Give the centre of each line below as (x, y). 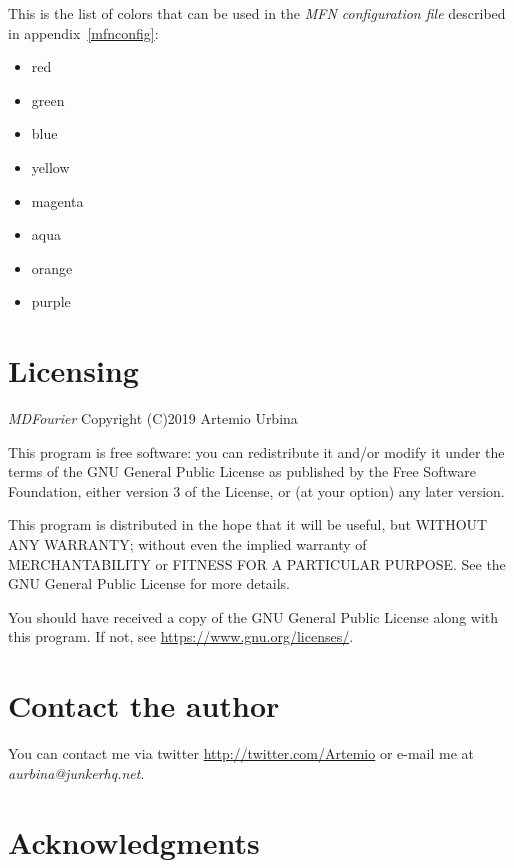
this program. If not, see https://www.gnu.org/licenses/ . (181, 636)
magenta (57, 200)
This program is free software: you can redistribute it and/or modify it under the (256, 451)
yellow (50, 166)
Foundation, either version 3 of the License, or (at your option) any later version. (256, 490)
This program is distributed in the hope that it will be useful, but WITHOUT (248, 524)
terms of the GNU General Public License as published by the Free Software (242, 471)
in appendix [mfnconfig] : (83, 32)
